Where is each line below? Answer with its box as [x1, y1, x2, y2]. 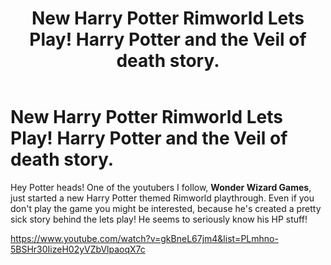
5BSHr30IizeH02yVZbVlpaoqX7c [10, 243, 146, 255]
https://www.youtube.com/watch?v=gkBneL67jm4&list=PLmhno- [10, 232, 279, 244]
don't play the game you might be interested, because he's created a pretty [10, 202, 322, 214]
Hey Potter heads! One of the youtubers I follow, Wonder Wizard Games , [10, 181, 312, 193]
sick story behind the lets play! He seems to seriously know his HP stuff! [10, 213, 308, 225]
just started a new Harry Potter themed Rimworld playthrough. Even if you [10, 192, 315, 204]
